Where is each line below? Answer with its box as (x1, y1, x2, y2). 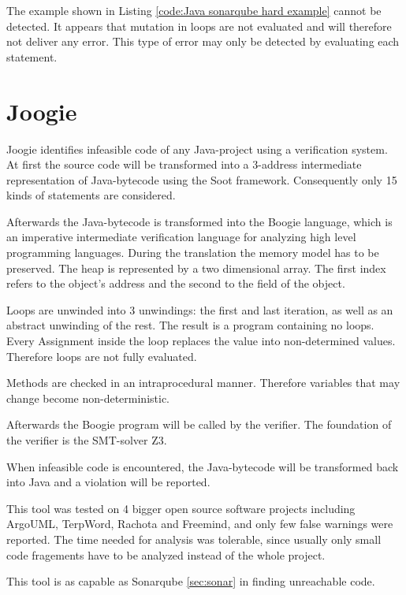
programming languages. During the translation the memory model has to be (6, 244, 379, 261)
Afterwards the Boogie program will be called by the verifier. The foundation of (6, 416, 392, 433)
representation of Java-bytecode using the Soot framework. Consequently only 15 (6, 171, 397, 188)
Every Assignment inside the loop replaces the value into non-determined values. (6, 333, 396, 349)
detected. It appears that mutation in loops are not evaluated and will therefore (6, 17, 392, 34)
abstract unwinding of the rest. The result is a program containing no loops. (6, 317, 374, 333)
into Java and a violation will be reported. (6, 474, 210, 490)
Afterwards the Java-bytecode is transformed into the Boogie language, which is (6, 213, 393, 229)
